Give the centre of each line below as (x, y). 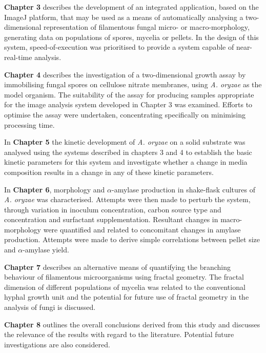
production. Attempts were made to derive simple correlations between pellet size (132, 239)
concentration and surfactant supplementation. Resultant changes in (111, 219)
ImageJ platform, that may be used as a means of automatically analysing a (124, 17)
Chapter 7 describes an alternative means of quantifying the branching (118, 267)
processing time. (29, 124)
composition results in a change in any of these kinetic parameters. (109, 172)
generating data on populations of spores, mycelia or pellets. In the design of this (131, 37)
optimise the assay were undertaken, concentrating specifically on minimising (125, 114)
